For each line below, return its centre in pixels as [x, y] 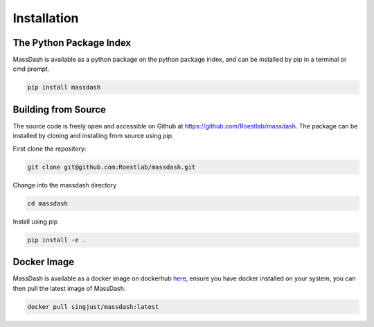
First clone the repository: [50, 149]
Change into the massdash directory [65, 185]
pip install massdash [64, 87]
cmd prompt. [31, 69]
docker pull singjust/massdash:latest [93, 307]
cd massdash [48, 203]
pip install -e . [57, 240]
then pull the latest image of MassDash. [69, 288]
